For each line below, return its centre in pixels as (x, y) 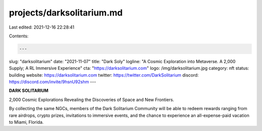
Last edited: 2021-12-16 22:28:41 (42, 27)
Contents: (19, 36)
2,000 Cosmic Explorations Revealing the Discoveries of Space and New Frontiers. (91, 99)
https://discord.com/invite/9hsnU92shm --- (53, 82)
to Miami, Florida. (26, 122)
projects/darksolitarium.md (66, 13)
